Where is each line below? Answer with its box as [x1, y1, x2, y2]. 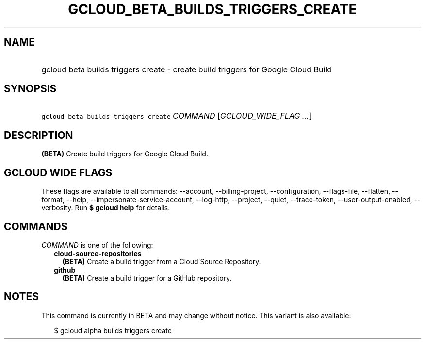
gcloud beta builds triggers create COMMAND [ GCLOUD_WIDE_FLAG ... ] [41, 111, 312, 121]
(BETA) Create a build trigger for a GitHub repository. [62, 274, 232, 282]
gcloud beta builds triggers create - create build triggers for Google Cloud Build [41, 64, 332, 74]
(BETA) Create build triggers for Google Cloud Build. [41, 150, 208, 158]
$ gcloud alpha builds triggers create [54, 326, 172, 335]
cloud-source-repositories [54, 249, 142, 257]
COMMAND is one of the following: [41, 240, 153, 249]
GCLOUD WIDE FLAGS [4, 166, 113, 179]
